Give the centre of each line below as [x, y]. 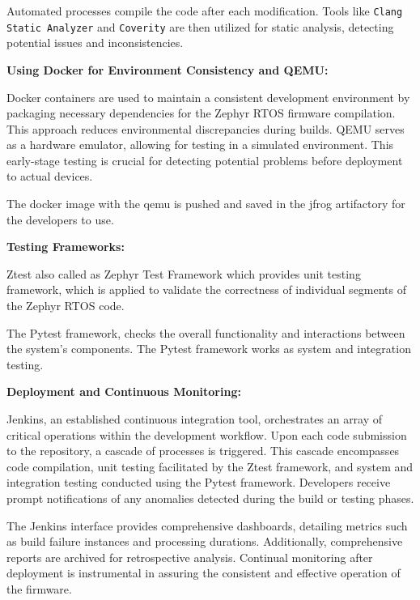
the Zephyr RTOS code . [66, 306]
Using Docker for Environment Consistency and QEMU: [168, 69]
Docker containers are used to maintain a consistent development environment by [208, 97]
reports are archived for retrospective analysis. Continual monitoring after [190, 557]
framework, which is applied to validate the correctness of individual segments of [207, 289]
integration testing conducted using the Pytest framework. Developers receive [199, 482]
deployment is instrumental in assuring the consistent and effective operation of [204, 573]
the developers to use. [60, 219]
